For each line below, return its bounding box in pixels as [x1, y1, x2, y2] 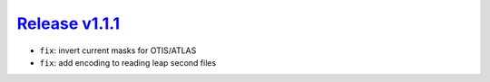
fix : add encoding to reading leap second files [39, 57, 217, 68]
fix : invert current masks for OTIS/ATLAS [39, 45, 197, 56]
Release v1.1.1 [16, 14, 121, 33]
